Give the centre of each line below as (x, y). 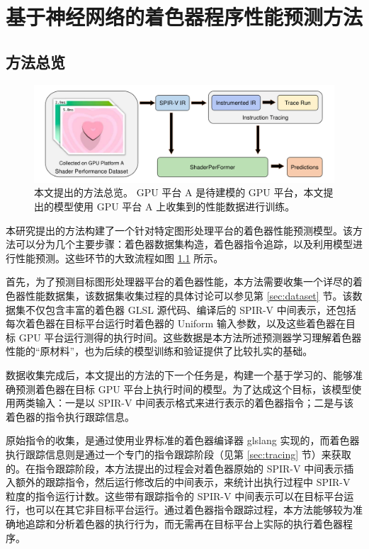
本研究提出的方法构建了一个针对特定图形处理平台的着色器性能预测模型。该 (179, 230)
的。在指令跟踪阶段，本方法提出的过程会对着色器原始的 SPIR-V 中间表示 (175, 468)
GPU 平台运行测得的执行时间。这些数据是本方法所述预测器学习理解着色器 (190, 337)
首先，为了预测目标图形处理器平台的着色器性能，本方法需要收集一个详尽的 (179, 282)
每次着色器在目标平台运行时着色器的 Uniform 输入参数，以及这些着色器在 (176, 323)
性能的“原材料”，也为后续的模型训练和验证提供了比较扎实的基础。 (159, 351)
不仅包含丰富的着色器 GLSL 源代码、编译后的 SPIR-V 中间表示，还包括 (191, 309)
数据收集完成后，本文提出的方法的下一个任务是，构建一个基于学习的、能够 (179, 375)
